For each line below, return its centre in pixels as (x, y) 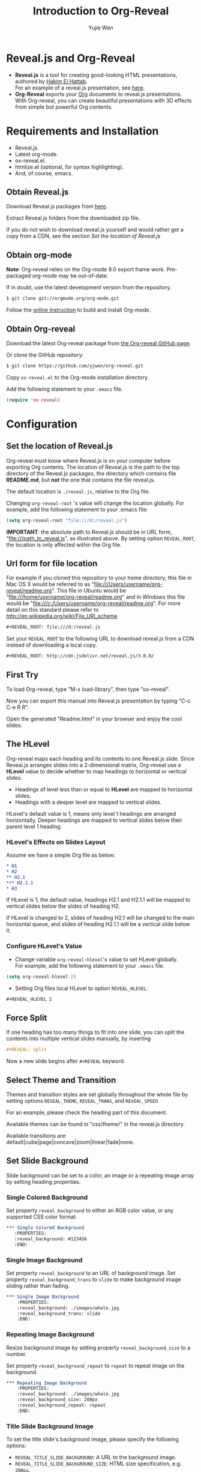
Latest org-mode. (36, 154)
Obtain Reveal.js (37, 192)
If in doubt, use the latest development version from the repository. (89, 288)
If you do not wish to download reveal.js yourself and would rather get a (95, 230)
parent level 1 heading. (34, 826)
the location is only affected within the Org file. (64, 544)
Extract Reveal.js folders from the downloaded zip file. (73, 218)
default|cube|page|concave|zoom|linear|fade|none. (70, 1142)
